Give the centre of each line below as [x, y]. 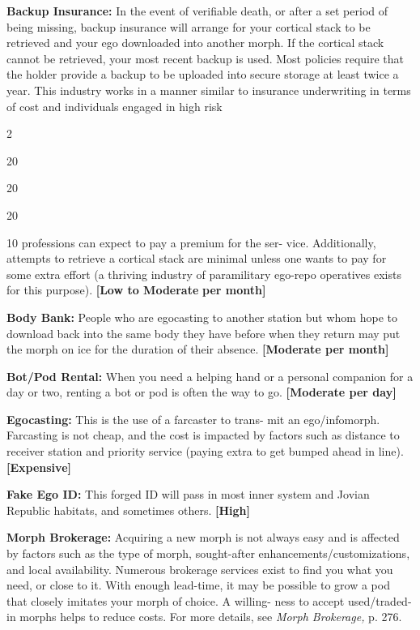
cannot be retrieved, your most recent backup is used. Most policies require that [205, 58]
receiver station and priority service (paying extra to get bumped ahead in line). [205, 451]
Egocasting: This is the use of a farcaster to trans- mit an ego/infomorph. [193, 419]
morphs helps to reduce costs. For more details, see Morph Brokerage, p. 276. [211, 617]
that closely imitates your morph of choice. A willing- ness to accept [176, 600]
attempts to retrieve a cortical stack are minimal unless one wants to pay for [197, 258]
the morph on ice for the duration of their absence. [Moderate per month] [198, 349]
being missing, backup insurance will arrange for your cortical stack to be [189, 26]
